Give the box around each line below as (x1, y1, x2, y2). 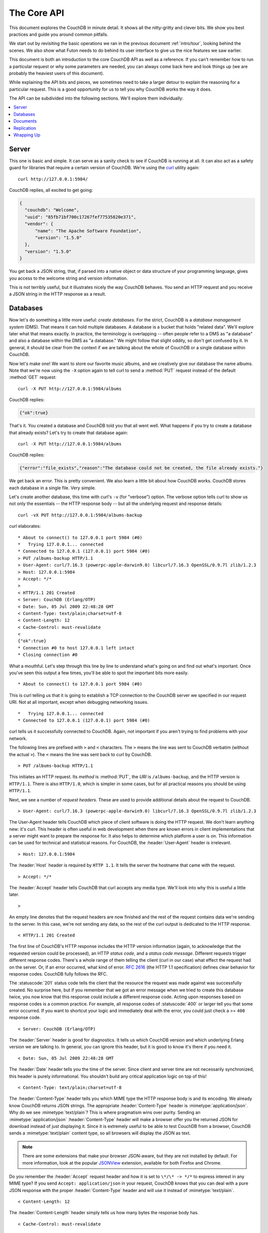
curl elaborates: (9, 523, 41, 529)
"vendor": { (25, 221, 54, 227)
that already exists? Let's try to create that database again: (9, 430, 128, 435)
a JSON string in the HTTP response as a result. (9, 291, 106, 297)
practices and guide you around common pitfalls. (9, 31, 109, 37)
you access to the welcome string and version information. (9, 275, 128, 281)
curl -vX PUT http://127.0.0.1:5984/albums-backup (18, 512, 143, 518)
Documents (13, 118, 37, 124)
